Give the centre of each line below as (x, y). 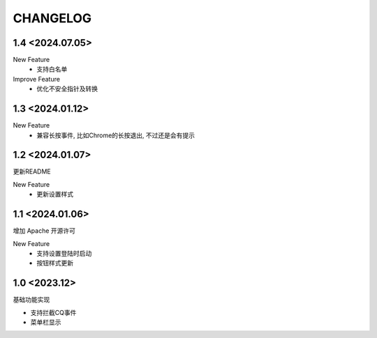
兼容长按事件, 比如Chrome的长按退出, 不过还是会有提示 (116, 135)
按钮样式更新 (55, 263)
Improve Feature (37, 79)
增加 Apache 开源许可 (44, 231)
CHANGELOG (52, 18)
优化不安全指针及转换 (67, 89)
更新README (32, 171)
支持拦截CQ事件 (53, 312)
